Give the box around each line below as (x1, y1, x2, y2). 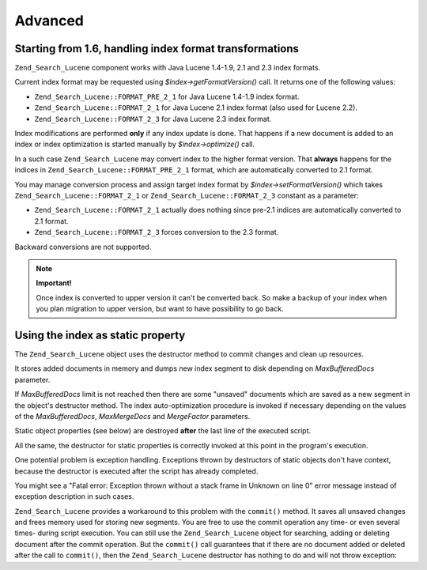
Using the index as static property (14, 328, 186, 342)
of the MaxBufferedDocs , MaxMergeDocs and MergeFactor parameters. (14, 411, 251, 421)
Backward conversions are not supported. (14, 242, 152, 251)
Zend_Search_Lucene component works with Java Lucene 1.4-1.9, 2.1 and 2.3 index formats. (14, 63, 321, 73)
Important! (36, 278, 72, 288)
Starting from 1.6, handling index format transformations (14, 42, 300, 55)
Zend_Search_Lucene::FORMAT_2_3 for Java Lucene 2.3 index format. (34, 114, 272, 123)
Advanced (14, 12, 85, 29)
